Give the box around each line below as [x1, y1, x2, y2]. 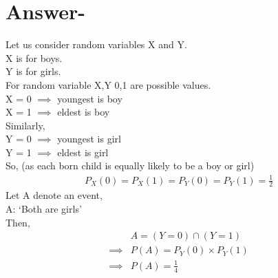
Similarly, [6, 118, 45, 132]
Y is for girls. [6, 64, 61, 78]
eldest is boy [57, 105, 110, 119]
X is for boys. [6, 50, 63, 65]
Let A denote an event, [6, 188, 103, 202]
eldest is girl [57, 145, 109, 159]
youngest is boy [57, 91, 122, 105]
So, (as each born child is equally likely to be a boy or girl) [6, 158, 255, 173]
